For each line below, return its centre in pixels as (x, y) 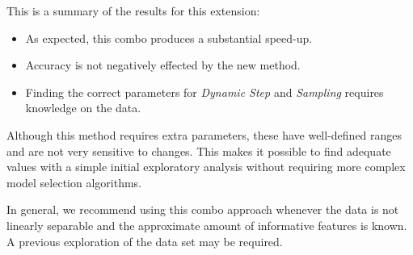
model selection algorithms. (74, 182)
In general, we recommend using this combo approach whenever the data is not (203, 209)
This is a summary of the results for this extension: (133, 10)
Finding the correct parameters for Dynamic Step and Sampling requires (204, 92)
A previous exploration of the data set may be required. (145, 241)
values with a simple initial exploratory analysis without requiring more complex (206, 167)
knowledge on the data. (83, 108)
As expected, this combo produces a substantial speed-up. (169, 38)
